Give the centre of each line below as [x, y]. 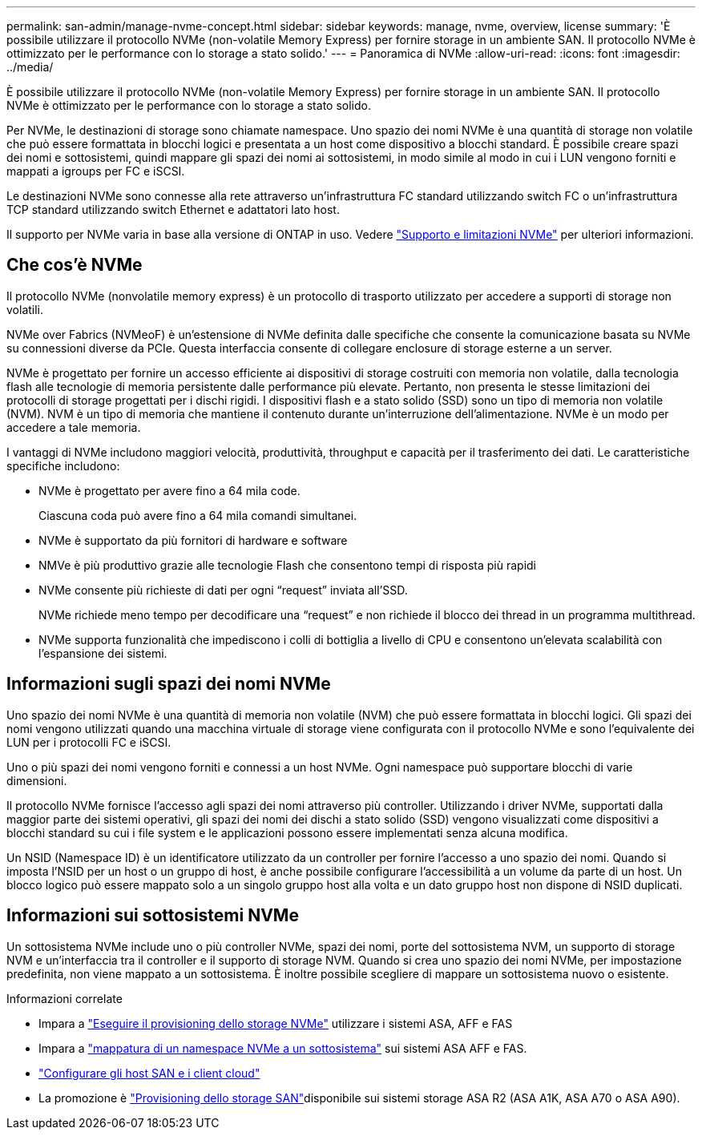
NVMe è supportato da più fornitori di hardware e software [193, 540]
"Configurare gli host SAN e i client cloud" [149, 1073]
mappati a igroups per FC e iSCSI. [96, 171]
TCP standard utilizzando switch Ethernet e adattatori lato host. [173, 209]
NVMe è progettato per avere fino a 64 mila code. [169, 490]
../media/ [30, 67]
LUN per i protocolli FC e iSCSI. [89, 742]
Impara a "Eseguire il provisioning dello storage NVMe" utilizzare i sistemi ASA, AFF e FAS [276, 1023]
